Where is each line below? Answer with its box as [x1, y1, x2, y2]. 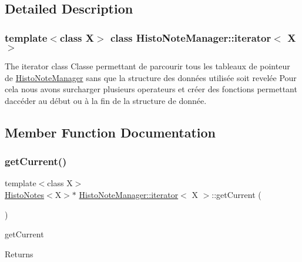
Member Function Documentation [5, 123, 216, 141]
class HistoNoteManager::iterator [110, 30, 271, 45]
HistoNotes [5, 188, 45, 200]
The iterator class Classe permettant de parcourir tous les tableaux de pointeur [5, 60, 290, 72]
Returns [5, 247, 33, 260]
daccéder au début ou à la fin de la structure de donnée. [5, 94, 207, 106]
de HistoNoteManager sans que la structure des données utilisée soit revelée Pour [5, 71, 297, 83]
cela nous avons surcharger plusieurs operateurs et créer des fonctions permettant [5, 83, 297, 95]
